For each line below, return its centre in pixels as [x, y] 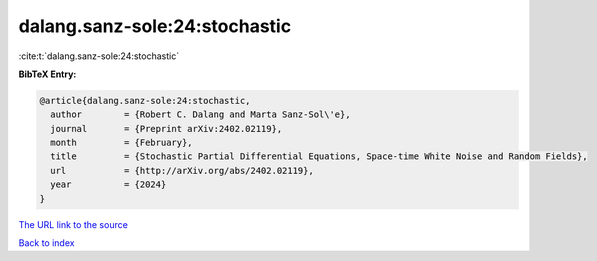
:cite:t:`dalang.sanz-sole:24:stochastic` [99, 56]
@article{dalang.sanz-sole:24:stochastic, [145, 100]
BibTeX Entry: [47, 74]
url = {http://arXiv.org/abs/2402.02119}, [182, 170]
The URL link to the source [73, 224]
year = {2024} [108, 184]
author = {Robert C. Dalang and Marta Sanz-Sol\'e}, [200, 114]
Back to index [46, 243]
